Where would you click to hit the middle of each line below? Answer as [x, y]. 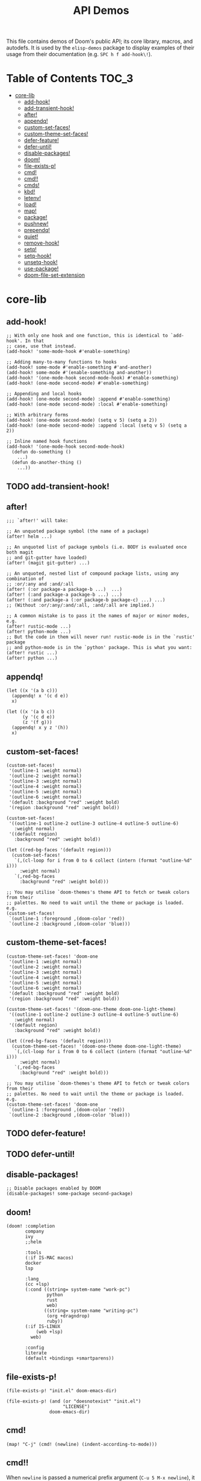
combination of [25, 579]
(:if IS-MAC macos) [49, 1258]
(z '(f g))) [37, 723]
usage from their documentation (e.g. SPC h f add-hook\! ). [79, 54]
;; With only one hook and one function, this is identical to [87, 336]
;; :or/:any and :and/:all [40, 584]
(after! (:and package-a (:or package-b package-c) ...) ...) [86, 600]
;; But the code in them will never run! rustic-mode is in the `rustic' [101, 637]
